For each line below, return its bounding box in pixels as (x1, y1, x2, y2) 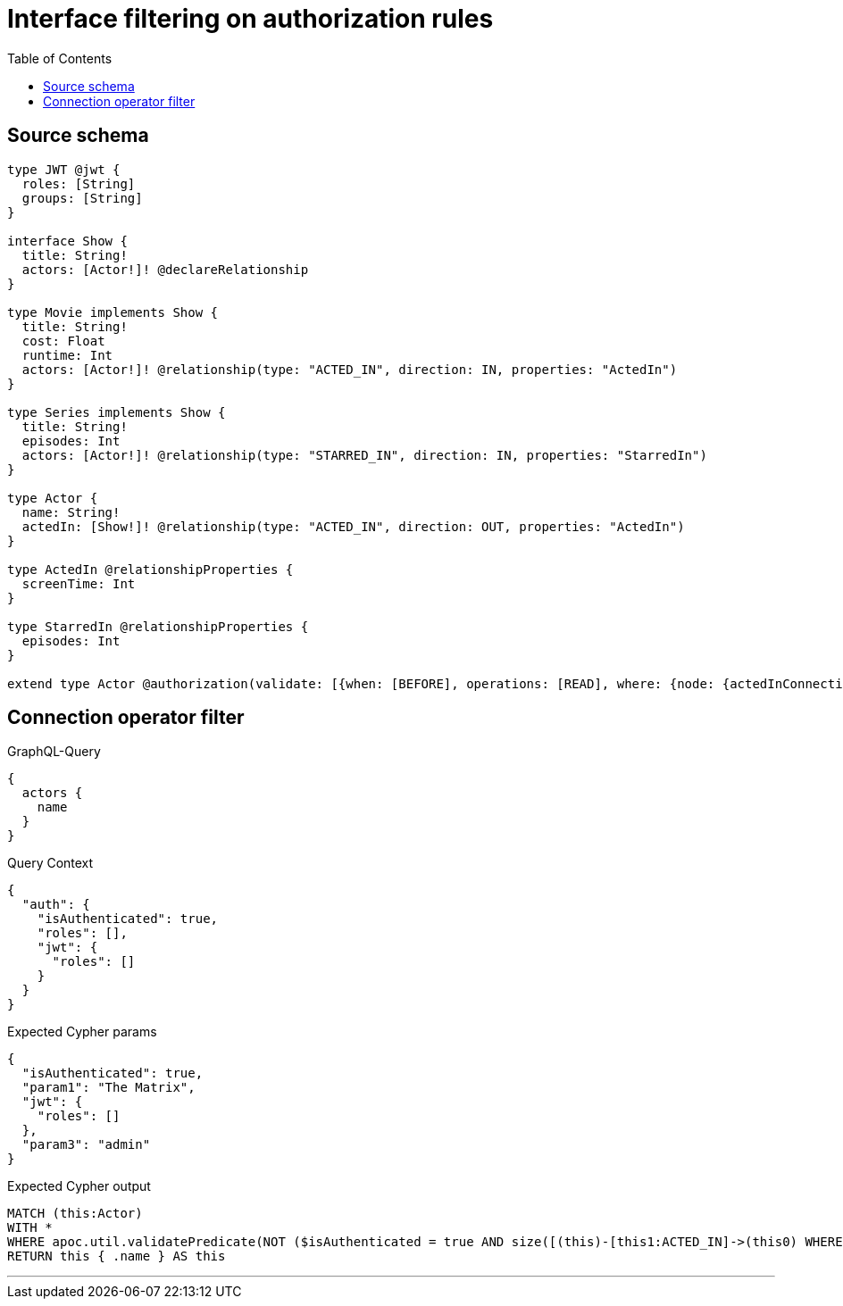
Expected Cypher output (7, 1178, 151, 1194)
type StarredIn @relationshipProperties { (7, 619, 309, 634)
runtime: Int (21, 347, 113, 362)
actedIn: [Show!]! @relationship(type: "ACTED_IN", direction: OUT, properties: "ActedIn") (21, 519, 685, 534)
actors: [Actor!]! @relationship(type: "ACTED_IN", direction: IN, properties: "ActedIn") (21, 362, 678, 377)
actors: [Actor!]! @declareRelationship (21, 262, 309, 277)
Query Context (7, 855, 94, 871)
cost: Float (21, 333, 105, 348)
